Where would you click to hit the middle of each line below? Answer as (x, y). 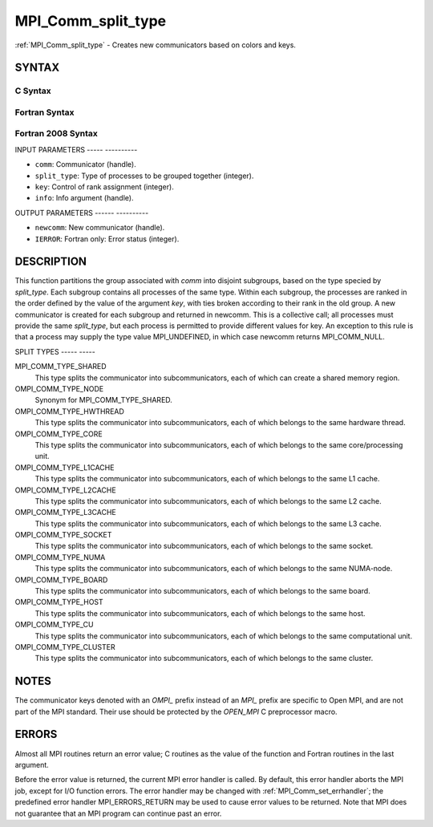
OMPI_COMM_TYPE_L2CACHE (65, 490)
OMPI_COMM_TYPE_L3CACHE (65, 513)
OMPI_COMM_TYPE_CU (54, 625)
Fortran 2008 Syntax (56, 134)
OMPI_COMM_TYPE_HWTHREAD (69, 411)
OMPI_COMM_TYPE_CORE (59, 434)
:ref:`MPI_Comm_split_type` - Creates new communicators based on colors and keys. (156, 45)
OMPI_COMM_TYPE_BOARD (61, 580)
